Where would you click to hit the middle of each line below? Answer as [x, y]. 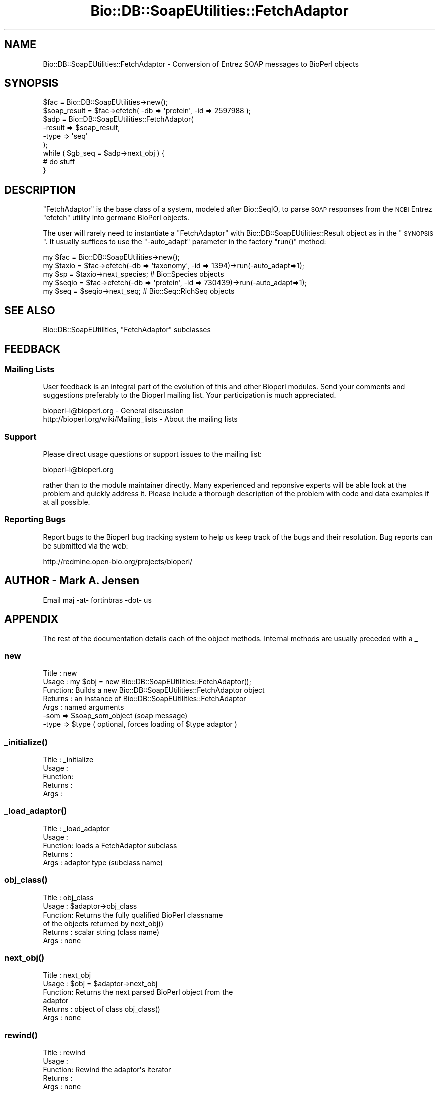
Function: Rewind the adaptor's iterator [107, 1070]
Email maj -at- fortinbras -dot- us [97, 600]
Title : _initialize [68, 760]
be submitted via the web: [85, 545]
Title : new [60, 673]
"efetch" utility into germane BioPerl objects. [116, 218]
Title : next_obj [67, 975]
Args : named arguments [83, 707]
